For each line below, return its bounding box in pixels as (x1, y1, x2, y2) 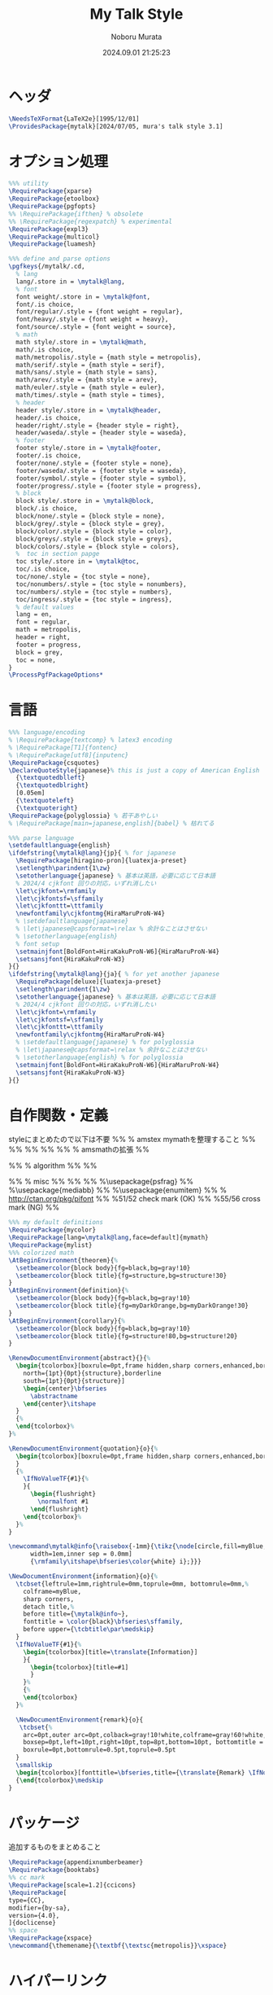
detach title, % (23, 1603, 75, 1611)
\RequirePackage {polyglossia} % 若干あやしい (8, 812, 158, 820)
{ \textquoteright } (15, 803, 79, 812)
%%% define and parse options (8, 255, 111, 263)
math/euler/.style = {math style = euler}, (15, 383, 165, 392)
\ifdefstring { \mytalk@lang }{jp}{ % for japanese (8, 849, 176, 857)
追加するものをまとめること (8, 1842, 102, 1852)
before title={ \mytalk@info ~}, (23, 1610, 129, 1618)
